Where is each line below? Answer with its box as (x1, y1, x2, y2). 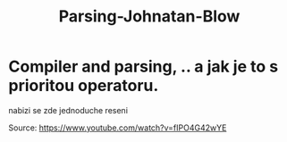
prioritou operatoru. (8, 76, 159, 96)
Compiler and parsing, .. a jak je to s (8, 56, 279, 77)
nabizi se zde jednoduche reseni (8, 104, 129, 115)
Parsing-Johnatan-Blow (58, 6, 241, 27)
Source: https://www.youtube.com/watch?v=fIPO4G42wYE (8, 122, 227, 133)
